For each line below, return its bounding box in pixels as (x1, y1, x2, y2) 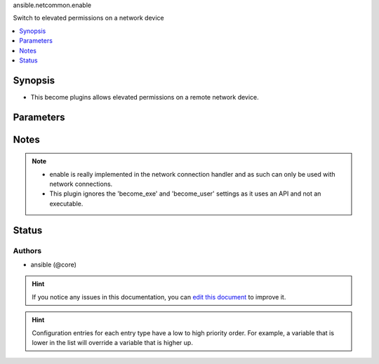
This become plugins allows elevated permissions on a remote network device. (30, 93, 259, 101)
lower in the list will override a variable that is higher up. (32, 338, 193, 346)
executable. (49, 199, 84, 208)
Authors (13, 245, 42, 255)
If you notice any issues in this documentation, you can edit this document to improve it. (32, 292, 286, 301)
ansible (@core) (30, 260, 77, 269)
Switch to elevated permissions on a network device (13, 14, 164, 22)
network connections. (49, 180, 113, 189)
